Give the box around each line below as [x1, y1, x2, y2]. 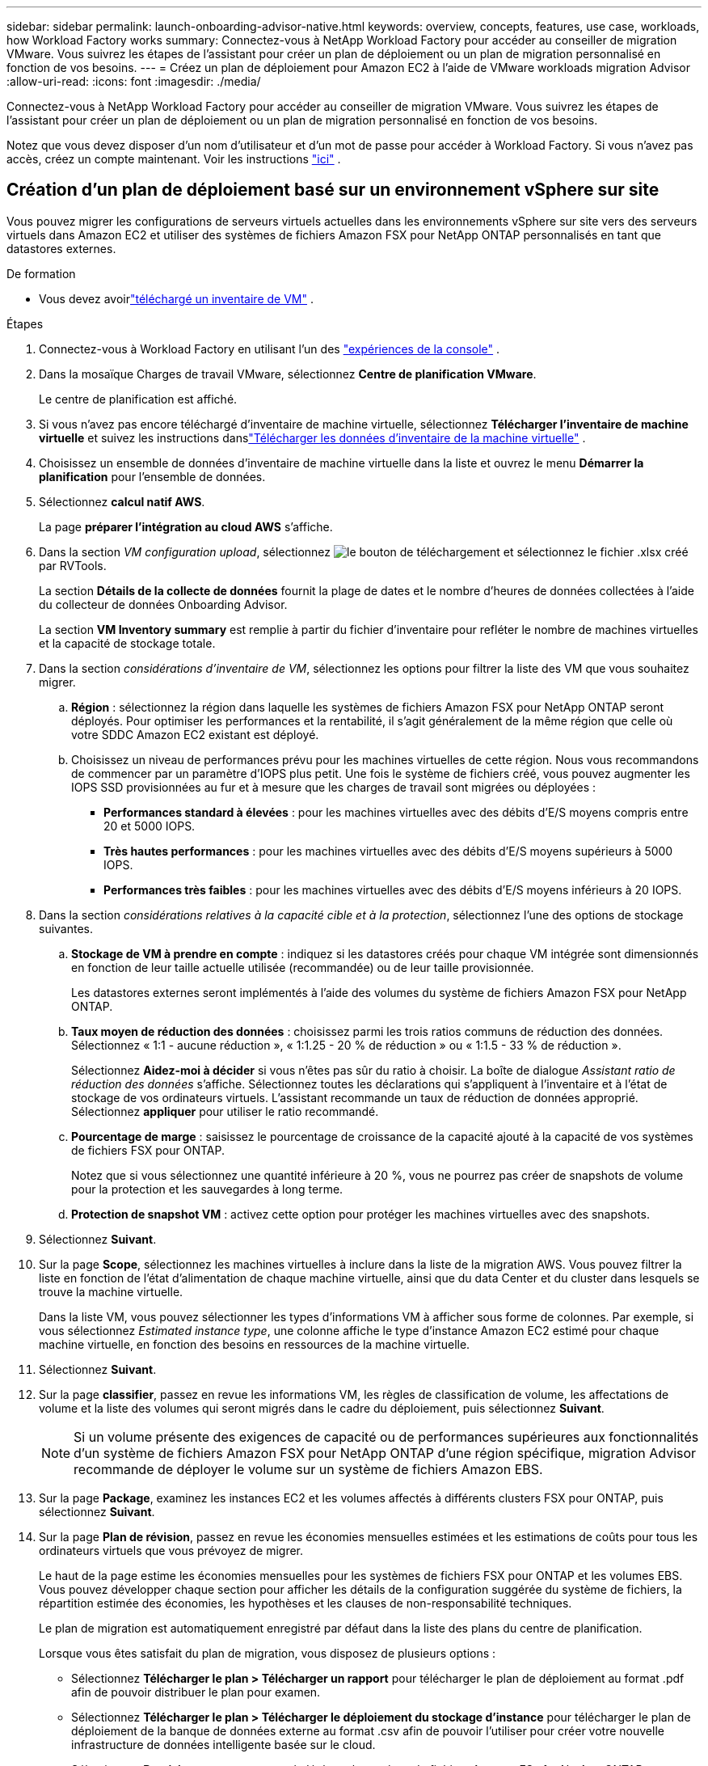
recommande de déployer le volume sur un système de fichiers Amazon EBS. [74, 1460, 543, 1477]
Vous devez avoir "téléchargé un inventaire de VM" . [39, 291, 314, 306]
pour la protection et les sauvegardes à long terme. [71, 1181, 343, 1196]
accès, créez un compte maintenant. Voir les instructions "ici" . [6, 152, 341, 166]
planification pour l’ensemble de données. [39, 469, 266, 484]
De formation [6, 266, 76, 281]
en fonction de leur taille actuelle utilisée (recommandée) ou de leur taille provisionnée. [71, 960, 534, 974]
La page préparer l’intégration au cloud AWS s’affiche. [39, 519, 333, 534]
